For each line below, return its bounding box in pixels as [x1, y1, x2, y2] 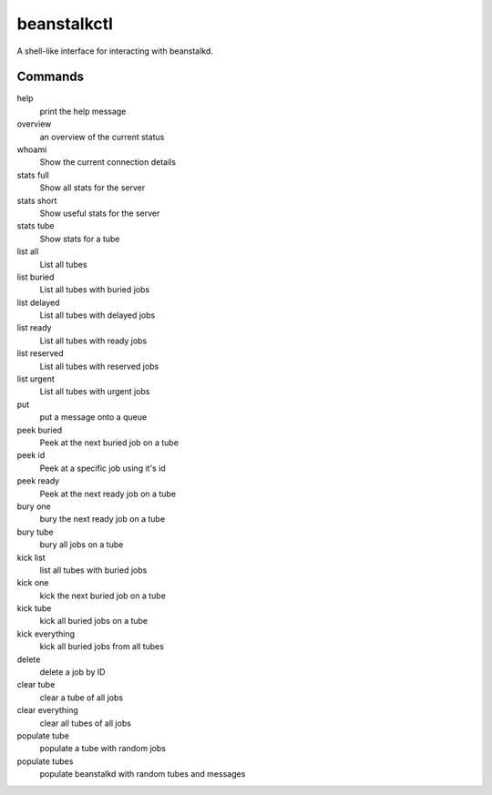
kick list [16, 552, 46, 563]
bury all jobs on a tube [39, 539, 124, 550]
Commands [16, 69, 85, 85]
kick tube [16, 603, 52, 614]
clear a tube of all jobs [39, 692, 123, 703]
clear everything [16, 705, 79, 716]
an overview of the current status [39, 131, 165, 142]
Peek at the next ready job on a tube [39, 488, 177, 499]
